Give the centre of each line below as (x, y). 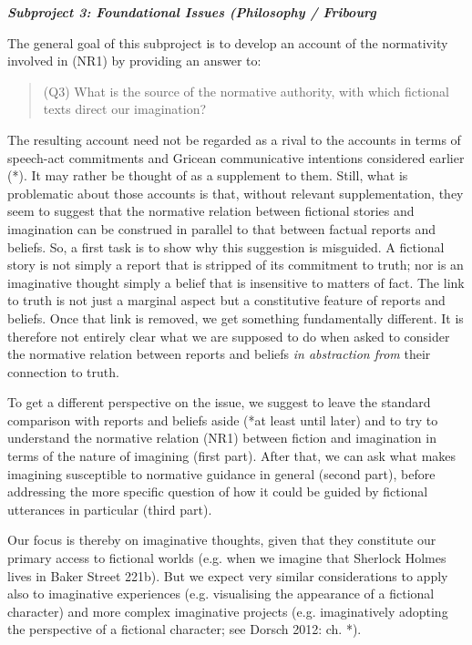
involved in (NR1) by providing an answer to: (134, 61)
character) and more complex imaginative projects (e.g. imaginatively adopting (228, 611)
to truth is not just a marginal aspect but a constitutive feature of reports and (226, 300)
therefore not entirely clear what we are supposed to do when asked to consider (229, 336)
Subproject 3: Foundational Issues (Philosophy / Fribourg (192, 12)
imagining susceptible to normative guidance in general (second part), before (221, 473)
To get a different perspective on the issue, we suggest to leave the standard (219, 402)
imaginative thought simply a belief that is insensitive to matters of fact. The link (236, 282)
